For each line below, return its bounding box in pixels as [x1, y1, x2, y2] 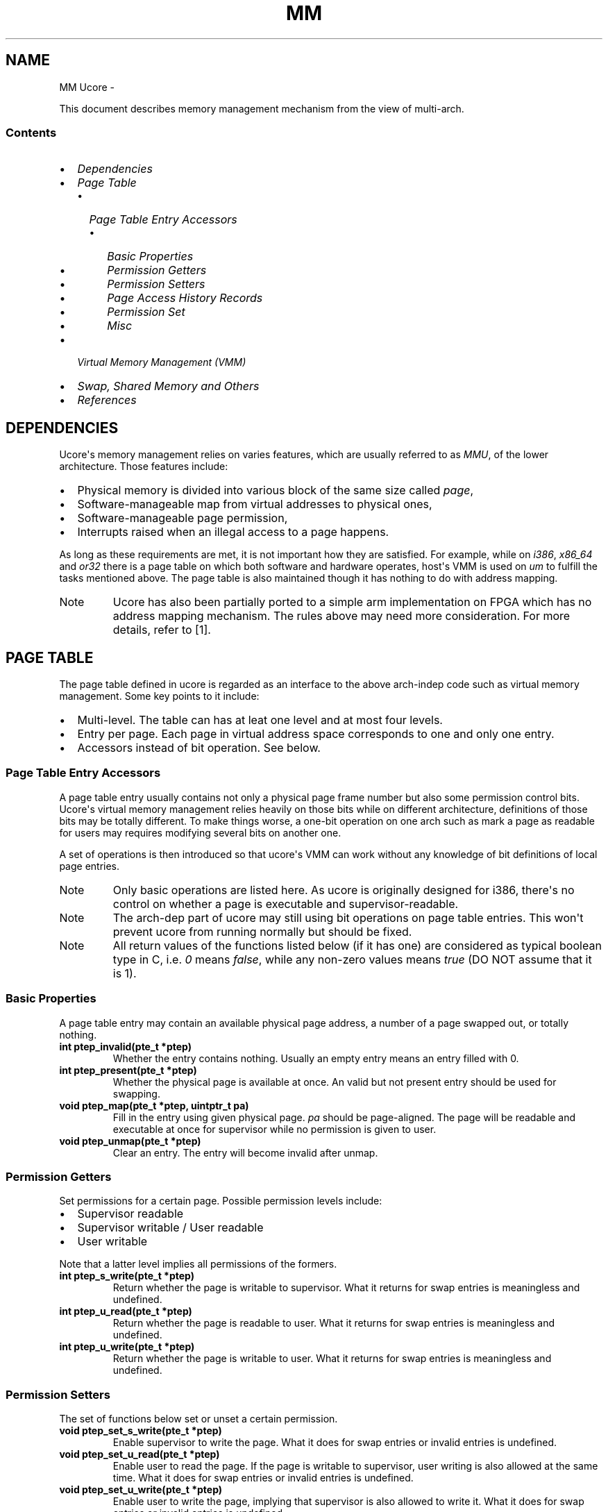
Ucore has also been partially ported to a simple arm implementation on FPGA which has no [112, 595, 592, 610]
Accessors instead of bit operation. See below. [77, 741, 321, 755]
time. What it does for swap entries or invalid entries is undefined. [112, 1472, 414, 1484]
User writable [77, 1234, 148, 1249]
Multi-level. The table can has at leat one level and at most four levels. [77, 713, 443, 728]
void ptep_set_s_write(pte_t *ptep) [59, 1425, 222, 1437]
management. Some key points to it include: [59, 690, 260, 703]
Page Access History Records [107, 291, 263, 305]
